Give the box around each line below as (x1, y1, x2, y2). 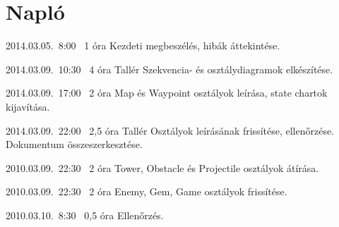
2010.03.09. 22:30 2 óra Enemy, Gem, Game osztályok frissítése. (6, 184, 287, 199)
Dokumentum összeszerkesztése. (6, 137, 143, 152)
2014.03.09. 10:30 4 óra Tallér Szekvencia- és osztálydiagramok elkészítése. (6, 61, 333, 76)
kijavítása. (6, 99, 50, 114)
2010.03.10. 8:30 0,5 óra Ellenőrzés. (6, 207, 164, 222)
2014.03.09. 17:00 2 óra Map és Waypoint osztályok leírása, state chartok (6, 85, 328, 100)
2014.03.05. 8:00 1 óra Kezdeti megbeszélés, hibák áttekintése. (6, 38, 280, 53)
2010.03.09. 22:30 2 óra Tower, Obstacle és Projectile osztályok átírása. (6, 160, 319, 175)
